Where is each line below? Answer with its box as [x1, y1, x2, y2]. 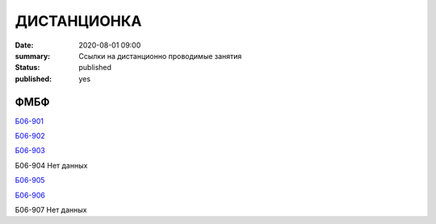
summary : [15, 51, 51, 60]
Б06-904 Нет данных [15, 160, 88, 170]
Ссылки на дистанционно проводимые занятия [78, 51, 242, 60]
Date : [15, 40, 34, 50]
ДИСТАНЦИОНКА [15, 12, 142, 30]
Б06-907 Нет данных [15, 205, 87, 214]
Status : [15, 63, 40, 73]
